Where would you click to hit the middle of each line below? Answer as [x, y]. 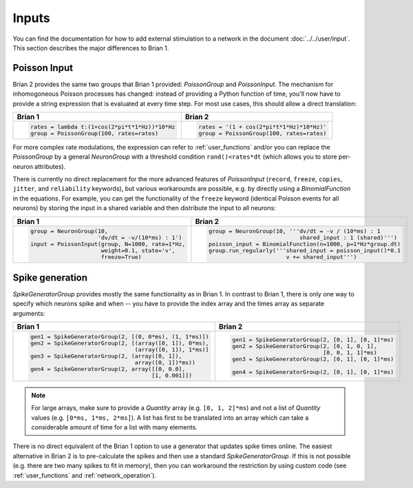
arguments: [29, 313]
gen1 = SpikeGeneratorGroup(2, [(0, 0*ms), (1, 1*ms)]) [119, 337]
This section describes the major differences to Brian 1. [91, 48]
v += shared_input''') [321, 257]
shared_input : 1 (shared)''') [349, 238]
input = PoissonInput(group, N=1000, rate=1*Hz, [108, 244]
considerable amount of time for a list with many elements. [114, 427]
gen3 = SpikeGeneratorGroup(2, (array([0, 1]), [106, 356]
